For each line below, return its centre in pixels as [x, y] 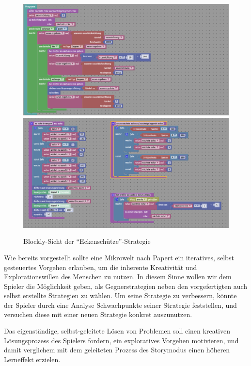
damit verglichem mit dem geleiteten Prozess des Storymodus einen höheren [117, 350]
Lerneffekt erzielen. [32, 359]
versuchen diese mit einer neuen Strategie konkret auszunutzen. [98, 314]
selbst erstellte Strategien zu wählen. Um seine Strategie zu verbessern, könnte [120, 295]
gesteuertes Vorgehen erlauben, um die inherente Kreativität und [101, 267]
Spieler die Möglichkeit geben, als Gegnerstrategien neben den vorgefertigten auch [126, 286]
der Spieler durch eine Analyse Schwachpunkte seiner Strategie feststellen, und [120, 305]
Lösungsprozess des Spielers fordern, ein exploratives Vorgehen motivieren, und [121, 340]
